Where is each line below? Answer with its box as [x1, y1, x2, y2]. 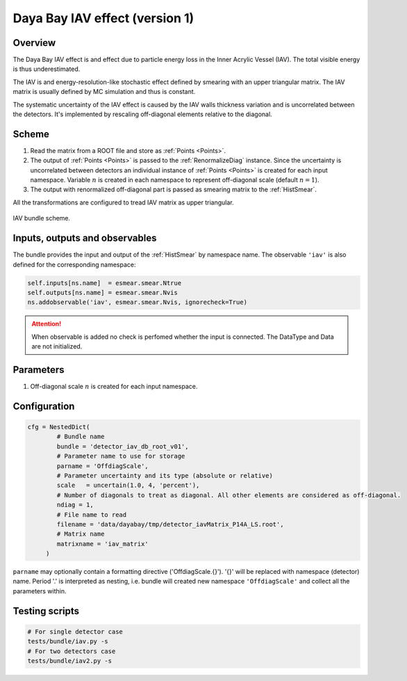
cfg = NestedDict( [27, 423, 90, 431]
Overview [13, 37, 56, 49]
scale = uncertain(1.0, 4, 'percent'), [56, 481, 200, 490]
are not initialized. [31, 342, 83, 351]
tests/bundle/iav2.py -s [27, 657, 113, 665]
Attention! [31, 320, 62, 328]
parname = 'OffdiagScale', [56, 462, 149, 470]
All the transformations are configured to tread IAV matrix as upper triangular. [13, 198, 234, 207]
